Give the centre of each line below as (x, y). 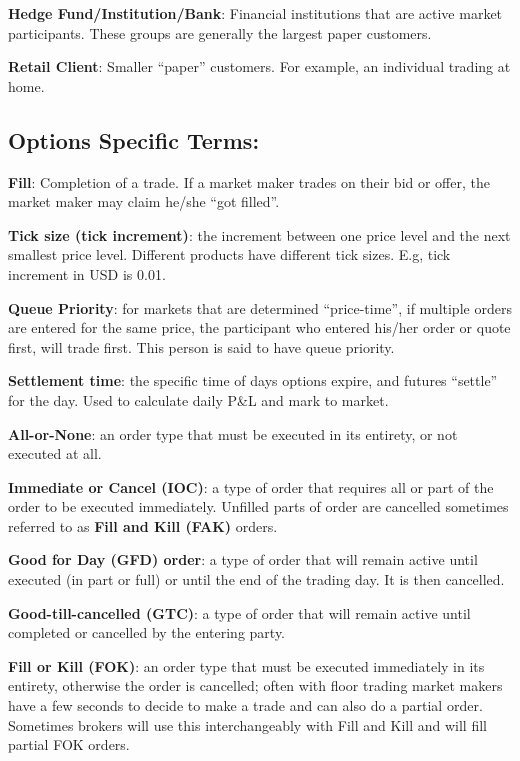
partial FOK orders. (69, 744)
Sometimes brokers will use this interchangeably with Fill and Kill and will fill (247, 724)
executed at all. (55, 453)
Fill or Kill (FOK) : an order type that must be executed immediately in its (246, 665)
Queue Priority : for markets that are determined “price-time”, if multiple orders (260, 307)
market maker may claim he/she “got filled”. (144, 201)
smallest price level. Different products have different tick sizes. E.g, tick (229, 254)
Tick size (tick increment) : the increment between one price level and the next (259, 234)
